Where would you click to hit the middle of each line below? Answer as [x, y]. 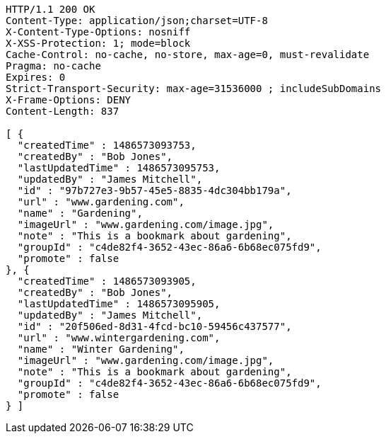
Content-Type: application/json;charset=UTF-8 [137, 21]
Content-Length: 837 [63, 111]
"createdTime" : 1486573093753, [107, 145]
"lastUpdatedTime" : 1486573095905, [119, 304]
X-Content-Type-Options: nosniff [98, 32]
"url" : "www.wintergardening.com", [119, 338]
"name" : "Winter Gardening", [101, 349]
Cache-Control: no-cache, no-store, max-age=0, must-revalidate [188, 55]
